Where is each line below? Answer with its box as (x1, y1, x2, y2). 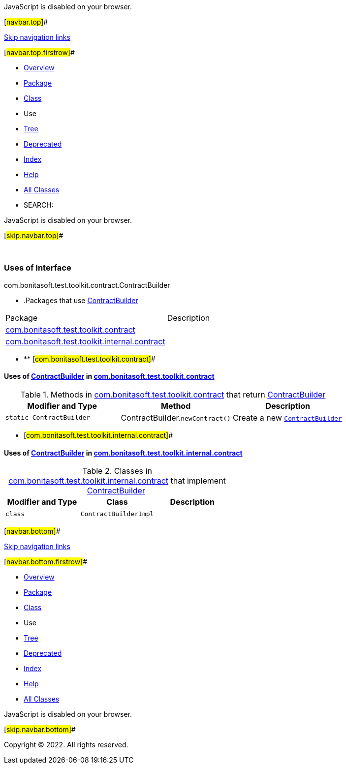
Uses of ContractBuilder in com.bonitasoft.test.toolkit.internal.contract (4, 448, 243, 457)
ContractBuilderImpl (80, 510, 154, 518)
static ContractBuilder (5, 414, 91, 422)
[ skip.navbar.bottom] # (4, 725, 76, 734)
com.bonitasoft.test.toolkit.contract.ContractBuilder (4, 280, 170, 289)
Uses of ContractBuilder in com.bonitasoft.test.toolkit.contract (4, 372, 215, 381)
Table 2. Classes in (82, 466, 152, 476)
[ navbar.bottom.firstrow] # (4, 557, 88, 566)
